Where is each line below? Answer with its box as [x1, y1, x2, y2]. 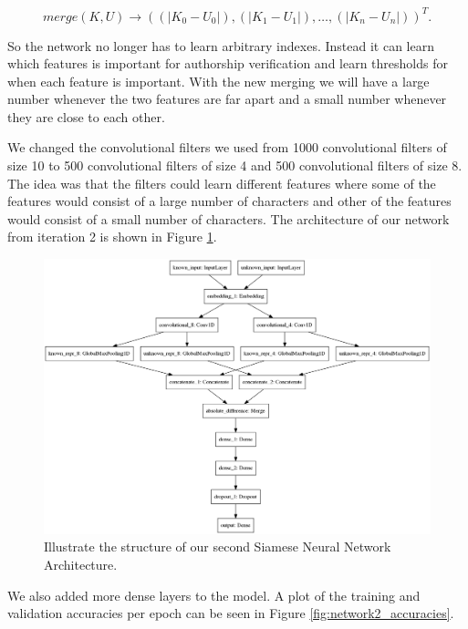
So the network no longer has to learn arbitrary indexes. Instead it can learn [7, 36, 434, 55]
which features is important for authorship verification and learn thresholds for [7, 54, 448, 73]
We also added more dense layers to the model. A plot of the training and [7, 585, 421, 604]
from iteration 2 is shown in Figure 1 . [7, 227, 217, 246]
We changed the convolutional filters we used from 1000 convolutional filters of [7, 138, 447, 157]
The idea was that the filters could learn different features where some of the [7, 173, 436, 192]
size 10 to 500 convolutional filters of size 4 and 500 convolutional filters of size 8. [7, 156, 463, 175]
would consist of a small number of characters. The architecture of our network [7, 209, 450, 228]
